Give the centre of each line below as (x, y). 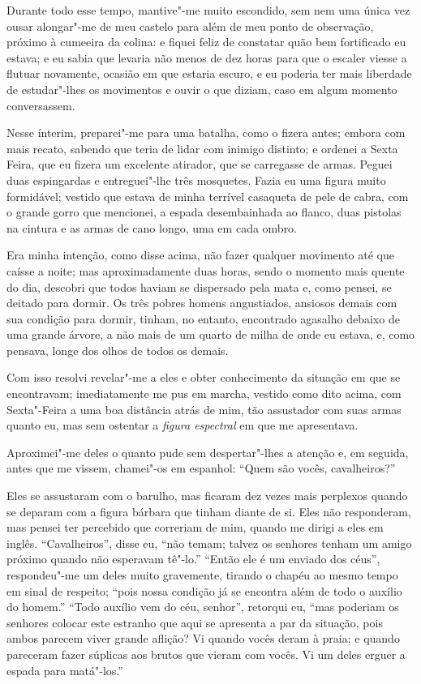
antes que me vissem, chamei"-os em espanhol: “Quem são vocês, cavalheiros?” (201, 468)
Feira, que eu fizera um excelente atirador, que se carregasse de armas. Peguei (200, 164)
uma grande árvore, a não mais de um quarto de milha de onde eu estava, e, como (211, 334)
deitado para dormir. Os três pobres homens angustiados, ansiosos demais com (202, 303)
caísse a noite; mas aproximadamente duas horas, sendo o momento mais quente (206, 270)
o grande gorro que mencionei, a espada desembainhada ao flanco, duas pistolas (204, 212)
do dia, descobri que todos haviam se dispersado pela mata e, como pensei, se (199, 286)
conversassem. (41, 105)
